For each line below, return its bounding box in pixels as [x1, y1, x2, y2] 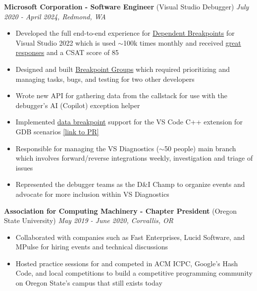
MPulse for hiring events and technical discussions [15, 241, 168, 252]
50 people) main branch [164, 143, 236, 153]
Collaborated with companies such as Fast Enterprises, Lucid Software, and [15, 232, 245, 242]
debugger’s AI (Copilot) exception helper [15, 100, 140, 110]
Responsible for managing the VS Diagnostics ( [15, 143, 159, 153]
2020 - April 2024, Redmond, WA [4, 11, 106, 21]
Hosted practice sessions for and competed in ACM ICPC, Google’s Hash [15, 258, 238, 268]
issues [15, 162, 33, 173]
